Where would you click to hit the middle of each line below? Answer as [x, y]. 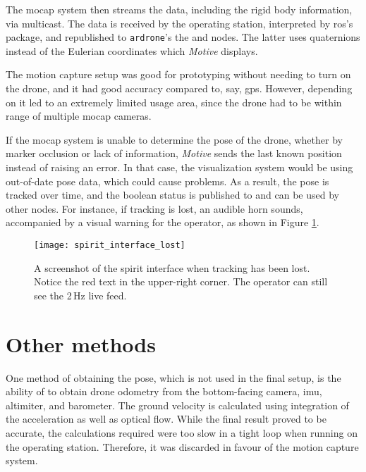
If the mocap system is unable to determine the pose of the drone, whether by [174, 139]
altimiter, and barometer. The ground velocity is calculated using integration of [177, 405]
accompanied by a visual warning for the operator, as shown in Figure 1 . [163, 222]
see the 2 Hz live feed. [80, 295]
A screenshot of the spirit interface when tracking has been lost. [172, 267]
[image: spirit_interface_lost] [110, 245]
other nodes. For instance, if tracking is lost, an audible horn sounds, [154, 208]
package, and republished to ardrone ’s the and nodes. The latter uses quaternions [183, 37]
